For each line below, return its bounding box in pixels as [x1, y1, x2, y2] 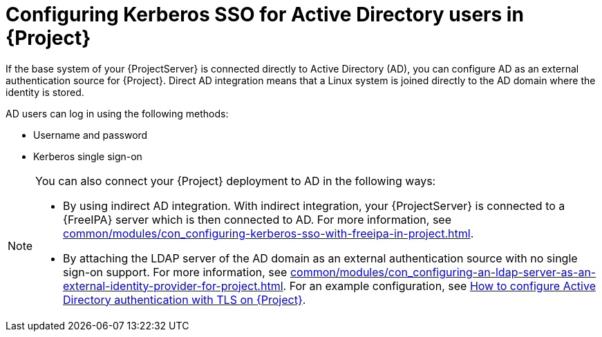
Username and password [33, 128, 148, 141]
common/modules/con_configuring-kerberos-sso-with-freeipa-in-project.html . [63, 226, 474, 240]
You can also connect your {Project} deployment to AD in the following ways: [35, 173, 436, 188]
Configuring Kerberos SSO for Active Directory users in [6, 3, 524, 26]
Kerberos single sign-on [33, 150, 142, 162]
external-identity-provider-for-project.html [63, 278, 283, 293]
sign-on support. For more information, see [63, 264, 288, 279]
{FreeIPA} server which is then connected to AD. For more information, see [63, 212, 451, 227]
